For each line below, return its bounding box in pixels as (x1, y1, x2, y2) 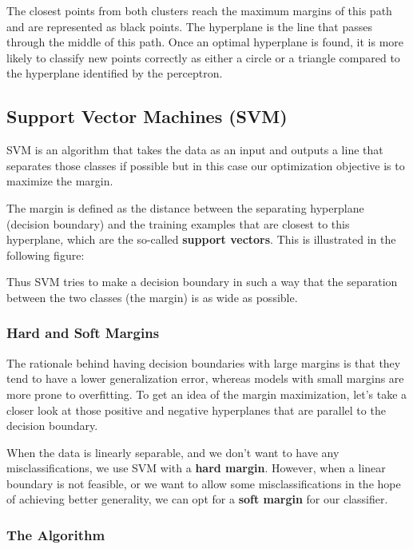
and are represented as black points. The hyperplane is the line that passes (6, 18, 373, 34)
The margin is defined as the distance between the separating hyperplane (6, 199, 364, 216)
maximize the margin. (6, 173, 113, 189)
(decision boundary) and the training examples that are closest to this (6, 215, 350, 232)
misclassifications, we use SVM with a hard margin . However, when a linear (6, 459, 386, 476)
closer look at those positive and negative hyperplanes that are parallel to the (6, 401, 386, 418)
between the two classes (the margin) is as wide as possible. (6, 288, 298, 305)
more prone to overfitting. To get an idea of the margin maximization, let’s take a (6, 385, 407, 402)
